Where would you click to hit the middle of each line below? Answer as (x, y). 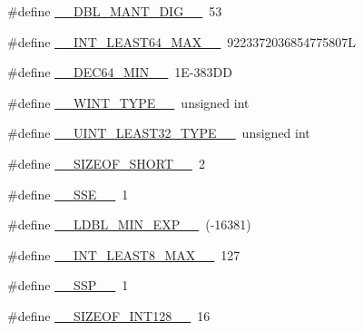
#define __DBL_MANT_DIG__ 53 (115, 11)
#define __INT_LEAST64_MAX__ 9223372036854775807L (182, 41)
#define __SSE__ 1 (68, 194)
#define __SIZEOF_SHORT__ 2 (106, 163)
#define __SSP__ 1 (68, 285)
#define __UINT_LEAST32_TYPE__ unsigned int (159, 133)
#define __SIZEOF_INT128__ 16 (109, 315)
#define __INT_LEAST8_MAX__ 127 (124, 254)
